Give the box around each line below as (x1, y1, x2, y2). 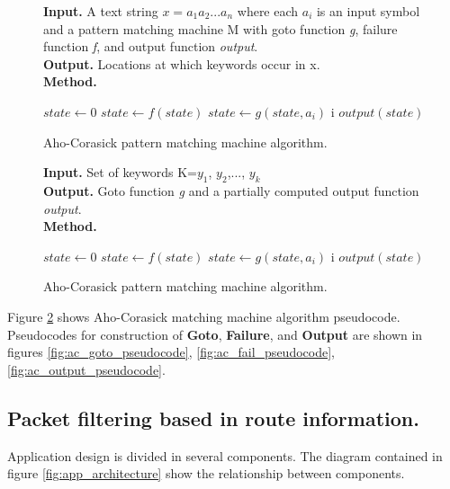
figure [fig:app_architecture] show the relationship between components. (7, 464, 405, 483)
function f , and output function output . (43, 37, 258, 56)
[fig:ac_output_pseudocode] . (7, 360, 166, 378)
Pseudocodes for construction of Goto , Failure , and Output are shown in (7, 325, 423, 343)
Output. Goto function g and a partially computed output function (43, 181, 419, 200)
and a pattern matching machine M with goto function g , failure (43, 19, 398, 38)
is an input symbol (316, 2, 420, 20)
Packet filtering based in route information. (7, 404, 419, 431)
